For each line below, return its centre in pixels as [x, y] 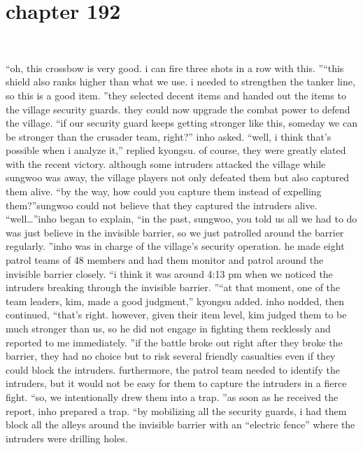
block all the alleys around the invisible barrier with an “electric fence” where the [180, 424]
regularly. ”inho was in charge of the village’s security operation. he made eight [175, 246]
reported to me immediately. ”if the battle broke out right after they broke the [174, 342]
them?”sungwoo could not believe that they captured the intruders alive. [162, 205]
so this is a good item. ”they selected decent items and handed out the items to [176, 95]
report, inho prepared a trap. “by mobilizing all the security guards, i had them [176, 410]
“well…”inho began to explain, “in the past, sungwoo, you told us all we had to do [181, 219]
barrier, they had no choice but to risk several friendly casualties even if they [171, 356]
